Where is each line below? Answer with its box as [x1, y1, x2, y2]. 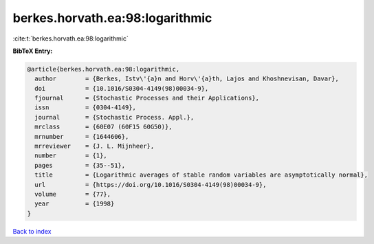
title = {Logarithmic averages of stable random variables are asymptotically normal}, [34, 171, 368, 179]
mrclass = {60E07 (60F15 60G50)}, [34, 123, 173, 131]
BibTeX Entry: [12, 47, 53, 55]
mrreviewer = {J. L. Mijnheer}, [34, 142, 155, 151]
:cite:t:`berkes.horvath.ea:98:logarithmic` [12, 34, 129, 43]
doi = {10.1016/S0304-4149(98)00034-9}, [34, 85, 209, 92]
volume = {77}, [34, 190, 111, 198]
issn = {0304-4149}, [34, 104, 137, 111]
